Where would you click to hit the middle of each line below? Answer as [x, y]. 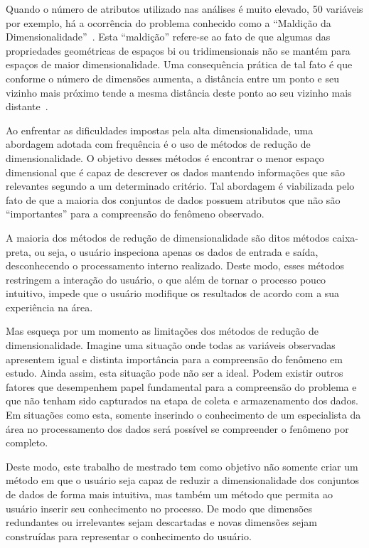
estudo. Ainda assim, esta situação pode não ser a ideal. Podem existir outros [175, 373]
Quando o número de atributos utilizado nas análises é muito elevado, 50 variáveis [184, 9]
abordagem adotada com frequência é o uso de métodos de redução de [158, 144]
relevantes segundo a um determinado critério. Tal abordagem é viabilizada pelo [180, 186]
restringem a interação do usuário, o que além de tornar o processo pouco [166, 279]
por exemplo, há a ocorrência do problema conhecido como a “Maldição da [169, 22]
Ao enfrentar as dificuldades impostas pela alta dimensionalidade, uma [160, 130]
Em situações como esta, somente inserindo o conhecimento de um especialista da [183, 415]
